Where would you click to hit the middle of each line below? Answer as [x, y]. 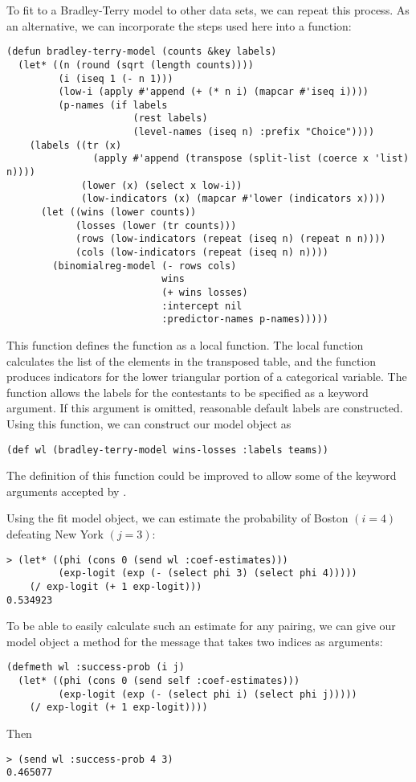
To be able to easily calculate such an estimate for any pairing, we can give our [201, 626]
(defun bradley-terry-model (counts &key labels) [142, 52]
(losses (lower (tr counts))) [156, 225]
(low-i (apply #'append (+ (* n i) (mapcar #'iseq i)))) [214, 92]
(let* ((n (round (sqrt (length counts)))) [136, 65]
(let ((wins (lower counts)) [118, 213]
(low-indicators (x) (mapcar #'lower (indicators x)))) [234, 199]
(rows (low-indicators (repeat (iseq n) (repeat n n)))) [230, 239]
